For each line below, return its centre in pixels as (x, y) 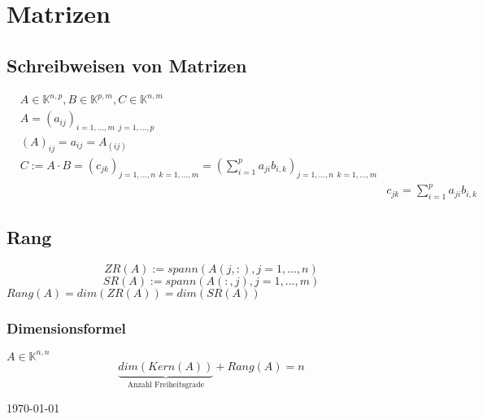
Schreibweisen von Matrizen (127, 65)
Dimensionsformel (66, 328)
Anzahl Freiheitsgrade (166, 384)
